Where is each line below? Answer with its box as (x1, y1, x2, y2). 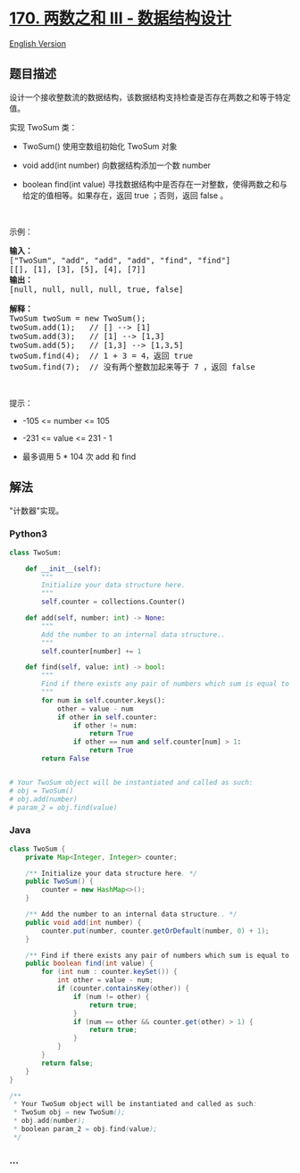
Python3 (9, 528, 47, 540)
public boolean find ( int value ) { (25, 959, 154, 969)
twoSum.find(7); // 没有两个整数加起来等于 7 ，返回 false (9, 362, 256, 371)
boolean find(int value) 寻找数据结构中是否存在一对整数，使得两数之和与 (21, 179, 287, 189)
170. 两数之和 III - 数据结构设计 (9, 8, 232, 29)
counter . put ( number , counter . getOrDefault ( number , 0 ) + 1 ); (41, 926, 270, 936)
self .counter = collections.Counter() (41, 597, 186, 607)
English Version (9, 37, 67, 49)
